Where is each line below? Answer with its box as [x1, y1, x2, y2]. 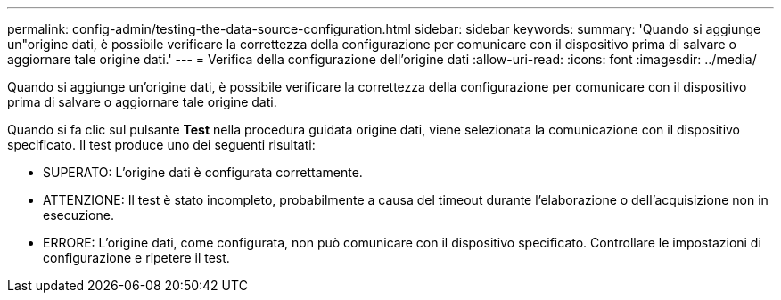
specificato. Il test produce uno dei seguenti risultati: [7, 137, 316, 152]
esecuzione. [43, 207, 114, 223]
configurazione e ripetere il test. [43, 250, 230, 265]
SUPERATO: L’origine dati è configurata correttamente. [43, 165, 363, 180]
